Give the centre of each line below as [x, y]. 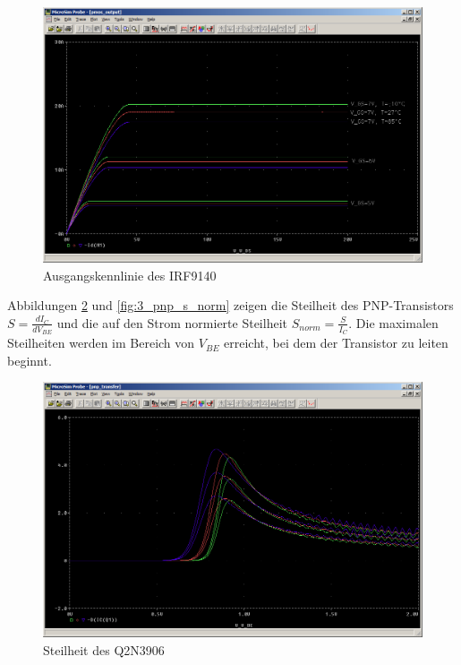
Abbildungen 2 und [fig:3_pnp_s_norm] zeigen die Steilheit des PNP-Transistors [230, 305]
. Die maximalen [393, 322]
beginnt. [30, 360]
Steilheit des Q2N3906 [104, 649]
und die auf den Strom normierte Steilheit [172, 322]
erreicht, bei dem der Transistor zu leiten [336, 343]
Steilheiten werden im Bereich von [101, 343]
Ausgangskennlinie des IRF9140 [130, 275]
